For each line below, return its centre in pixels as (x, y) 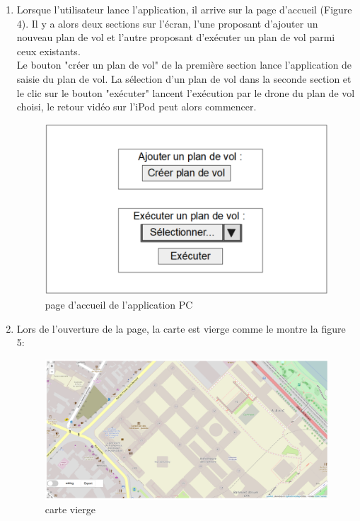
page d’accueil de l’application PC (119, 304)
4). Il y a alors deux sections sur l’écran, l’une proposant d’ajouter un (167, 23)
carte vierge (70, 509)
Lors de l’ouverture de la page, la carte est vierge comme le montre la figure (181, 328)
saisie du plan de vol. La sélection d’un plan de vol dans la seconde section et (184, 78)
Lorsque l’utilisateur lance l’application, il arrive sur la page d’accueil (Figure (184, 9)
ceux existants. (48, 51)
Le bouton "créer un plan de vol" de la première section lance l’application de (184, 65)
